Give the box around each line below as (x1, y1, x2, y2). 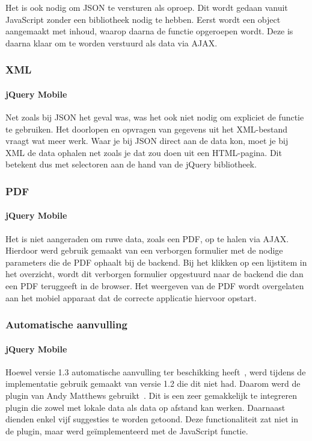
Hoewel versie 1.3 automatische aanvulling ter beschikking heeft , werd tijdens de (5, 365, 306, 378)
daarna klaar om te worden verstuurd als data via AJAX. (5, 36, 218, 49)
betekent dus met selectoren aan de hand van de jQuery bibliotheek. (5, 158, 257, 170)
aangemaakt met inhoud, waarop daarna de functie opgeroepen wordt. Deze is (5, 25, 293, 37)
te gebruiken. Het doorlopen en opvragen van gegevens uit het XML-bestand (5, 122, 288, 135)
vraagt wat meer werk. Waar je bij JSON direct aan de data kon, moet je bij (5, 134, 289, 147)
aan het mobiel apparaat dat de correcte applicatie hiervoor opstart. (5, 291, 257, 304)
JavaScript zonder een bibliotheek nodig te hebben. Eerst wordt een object (5, 13, 281, 25)
